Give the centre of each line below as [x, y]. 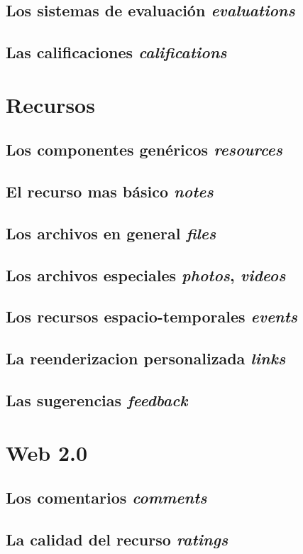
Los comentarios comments [106, 498]
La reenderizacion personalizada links [146, 358]
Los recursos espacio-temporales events [152, 316]
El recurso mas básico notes [110, 191]
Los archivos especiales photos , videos [146, 275]
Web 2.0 [47, 452]
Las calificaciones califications [116, 52]
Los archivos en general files [111, 233]
